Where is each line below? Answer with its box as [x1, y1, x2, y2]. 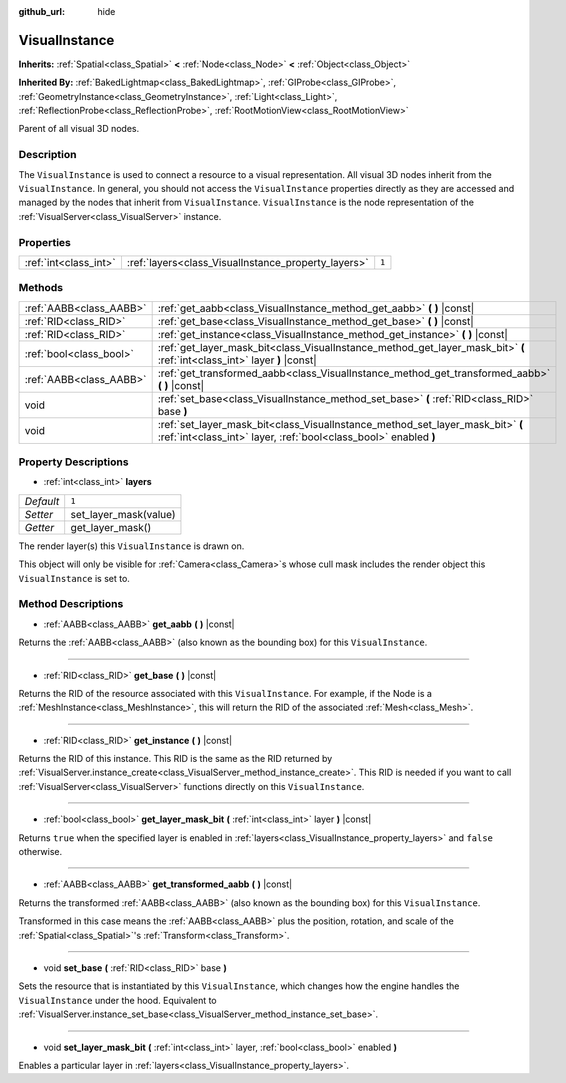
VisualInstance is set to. [18, 572, 130, 584]
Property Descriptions [18, 455, 129, 469]
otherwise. [18, 846, 63, 858]
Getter [24, 520, 55, 534]
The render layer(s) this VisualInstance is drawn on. [18, 540, 245, 552]
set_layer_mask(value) [70, 507, 176, 521]
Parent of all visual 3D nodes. [18, 123, 140, 135]
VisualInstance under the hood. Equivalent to [18, 994, 217, 1006]
